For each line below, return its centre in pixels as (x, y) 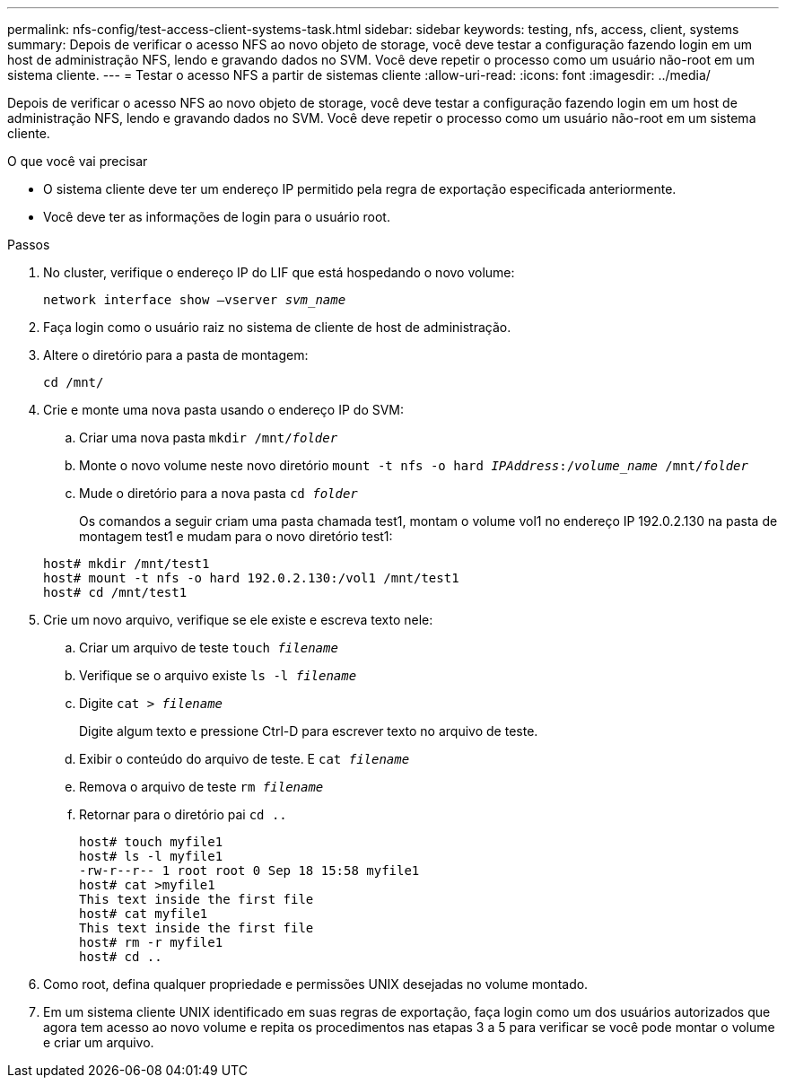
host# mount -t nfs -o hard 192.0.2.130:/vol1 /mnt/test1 (251, 578)
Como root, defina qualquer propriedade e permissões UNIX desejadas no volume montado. (316, 984)
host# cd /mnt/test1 (115, 592)
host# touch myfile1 (151, 842)
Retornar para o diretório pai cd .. (183, 814)
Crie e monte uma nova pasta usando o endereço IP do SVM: (224, 410)
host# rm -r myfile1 (151, 942)
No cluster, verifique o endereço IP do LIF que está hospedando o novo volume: (279, 272)
